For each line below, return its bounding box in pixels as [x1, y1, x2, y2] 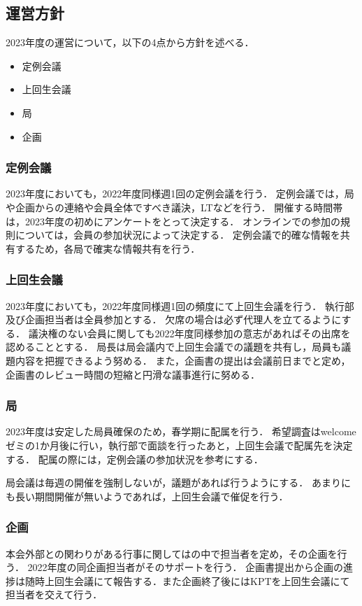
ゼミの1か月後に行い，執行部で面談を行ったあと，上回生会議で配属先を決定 [6, 437, 353, 452]
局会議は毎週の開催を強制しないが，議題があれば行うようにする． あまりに [6, 475, 351, 490]
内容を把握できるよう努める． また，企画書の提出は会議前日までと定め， [15, 353, 351, 367]
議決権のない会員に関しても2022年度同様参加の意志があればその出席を [28, 325, 351, 340]
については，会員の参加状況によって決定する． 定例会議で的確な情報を [15, 227, 340, 242]
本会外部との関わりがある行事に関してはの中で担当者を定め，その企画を [6, 546, 338, 561]
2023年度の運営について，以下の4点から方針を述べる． [6, 35, 254, 50]
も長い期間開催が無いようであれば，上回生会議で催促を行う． [6, 488, 289, 503]
